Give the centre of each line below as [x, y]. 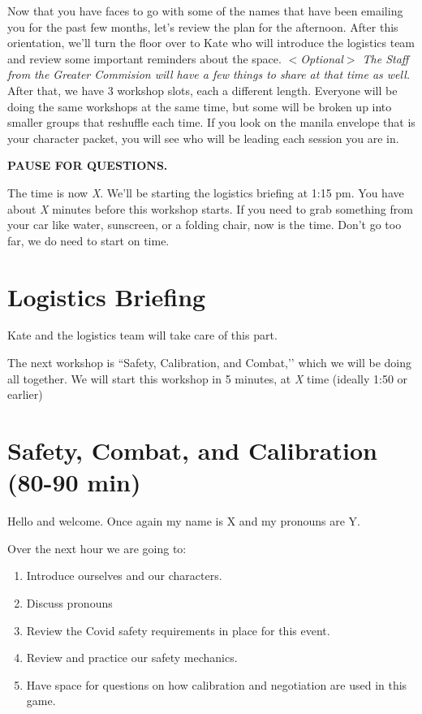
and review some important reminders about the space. [144, 58]
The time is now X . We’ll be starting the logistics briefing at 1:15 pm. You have [206, 192]
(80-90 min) [74, 482]
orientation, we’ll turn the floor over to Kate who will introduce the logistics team [211, 43]
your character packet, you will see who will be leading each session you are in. [203, 138]
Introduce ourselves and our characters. [124, 576]
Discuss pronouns [69, 602]
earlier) [25, 394]
